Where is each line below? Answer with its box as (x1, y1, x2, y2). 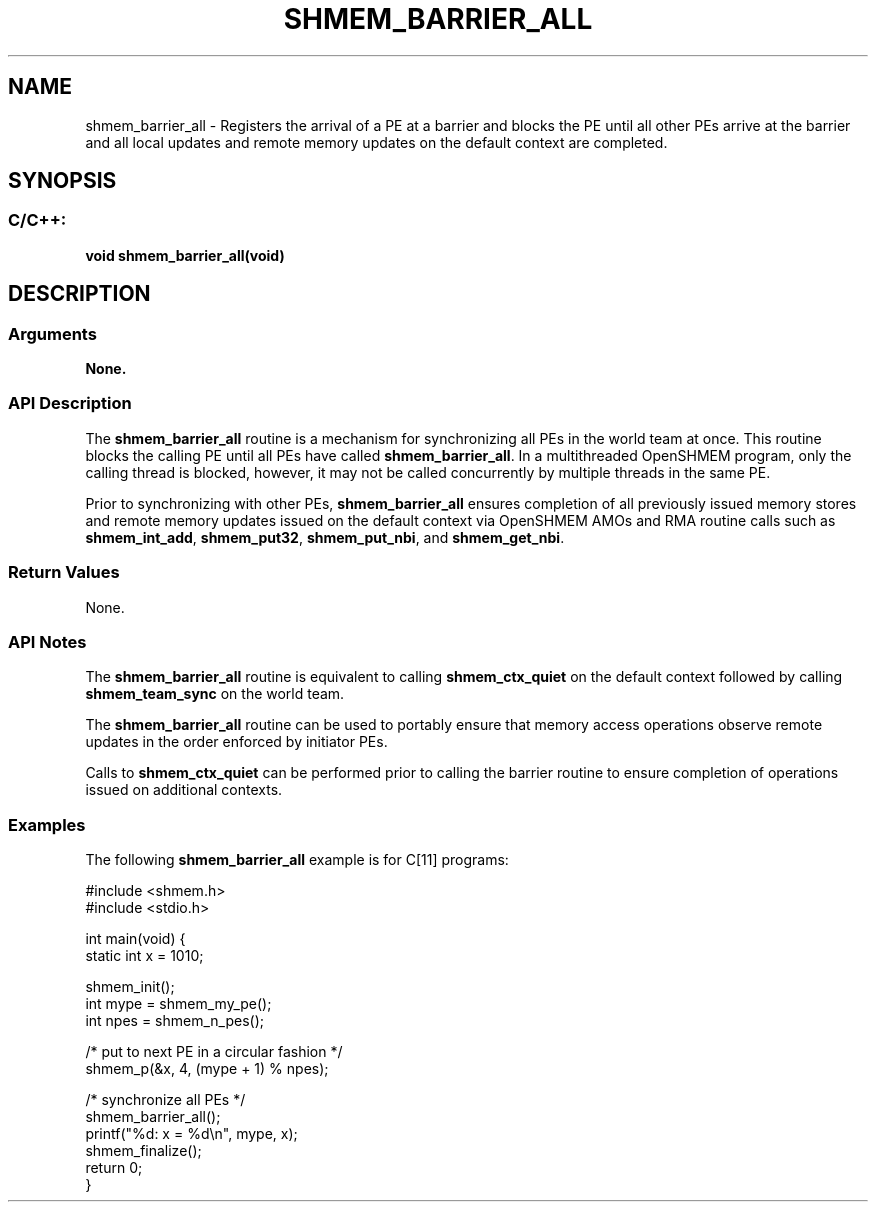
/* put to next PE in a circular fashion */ (85, 1043, 343, 1061)
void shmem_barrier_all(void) (85, 246, 285, 264)
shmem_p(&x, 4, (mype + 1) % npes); (85, 1060, 329, 1078)
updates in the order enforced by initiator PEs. (85, 733, 388, 751)
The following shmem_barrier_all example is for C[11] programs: (85, 851, 509, 869)
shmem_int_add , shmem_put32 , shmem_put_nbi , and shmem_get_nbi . (85, 528, 565, 546)
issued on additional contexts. (85, 781, 283, 799)
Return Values (8, 562, 120, 583)
